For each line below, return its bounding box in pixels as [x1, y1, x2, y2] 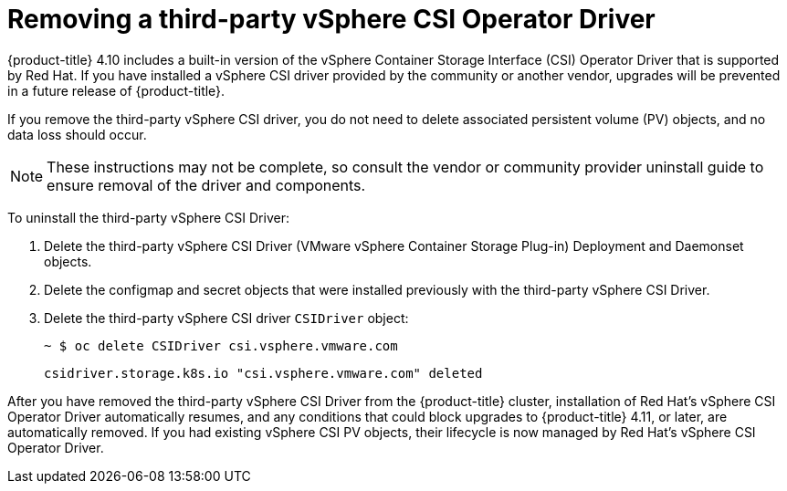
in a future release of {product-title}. [7, 82, 226, 99]
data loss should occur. [7, 126, 147, 142]
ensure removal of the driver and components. [47, 175, 366, 194]
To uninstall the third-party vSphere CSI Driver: [7, 209, 289, 225]
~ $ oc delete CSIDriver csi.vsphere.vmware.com [44, 338, 398, 353]
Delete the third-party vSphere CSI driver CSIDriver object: [44, 309, 409, 326]
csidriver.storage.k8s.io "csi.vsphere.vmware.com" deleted [44, 365, 483, 381]
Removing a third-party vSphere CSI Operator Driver [7, 4, 656, 35]
